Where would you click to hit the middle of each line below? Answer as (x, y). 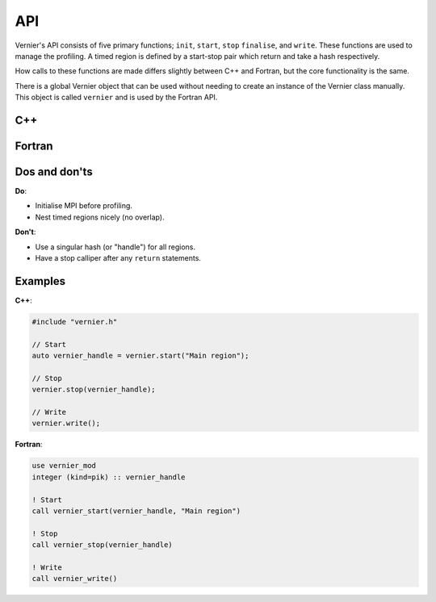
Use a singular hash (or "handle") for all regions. (115, 247)
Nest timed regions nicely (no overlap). (100, 217)
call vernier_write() (75, 579)
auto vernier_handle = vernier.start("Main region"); (140, 356)
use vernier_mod (64, 466)
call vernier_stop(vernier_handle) (102, 545)
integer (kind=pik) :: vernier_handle (109, 477)
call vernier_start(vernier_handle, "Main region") (136, 511)
